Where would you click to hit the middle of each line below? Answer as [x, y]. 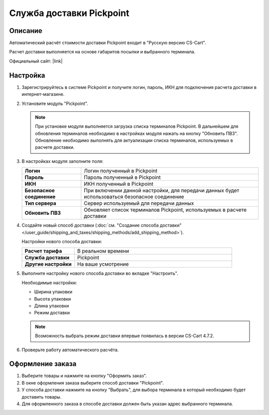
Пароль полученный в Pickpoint [122, 177]
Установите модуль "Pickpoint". [55, 103]
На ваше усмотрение [103, 264]
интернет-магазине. [43, 94]
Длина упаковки [52, 306]
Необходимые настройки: [49, 283]
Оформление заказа [43, 364]
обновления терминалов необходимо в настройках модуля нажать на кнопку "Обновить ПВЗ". [136, 133]
